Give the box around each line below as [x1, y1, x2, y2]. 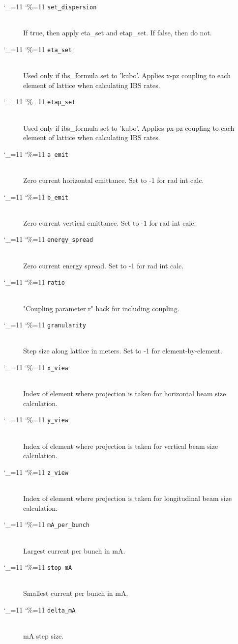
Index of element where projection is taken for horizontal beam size [23, 388, 226, 399]
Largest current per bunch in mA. [23, 545, 125, 556]
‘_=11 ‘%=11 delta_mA [3, 604, 76, 615]
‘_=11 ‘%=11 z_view [3, 467, 69, 477]
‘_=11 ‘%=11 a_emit [3, 148, 69, 159]
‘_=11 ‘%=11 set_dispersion [3, 1, 97, 11]
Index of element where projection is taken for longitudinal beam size [23, 493, 232, 503]
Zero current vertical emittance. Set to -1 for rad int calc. [23, 217, 196, 228]
